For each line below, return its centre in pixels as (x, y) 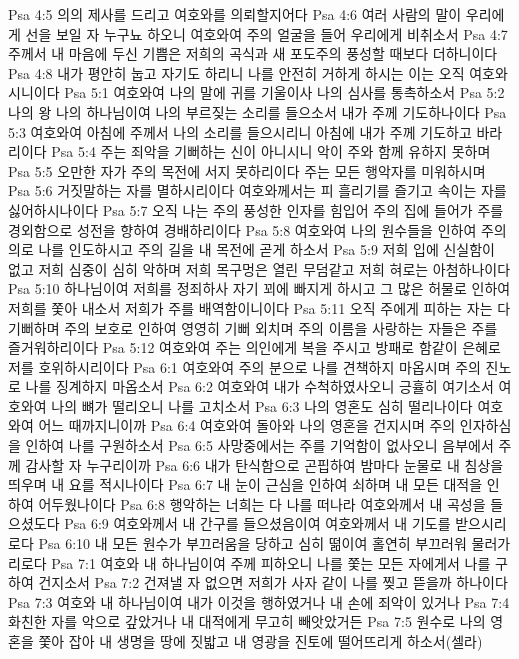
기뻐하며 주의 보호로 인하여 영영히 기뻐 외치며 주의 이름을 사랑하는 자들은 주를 (253, 327)
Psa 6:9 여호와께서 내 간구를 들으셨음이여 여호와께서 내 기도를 (257, 523)
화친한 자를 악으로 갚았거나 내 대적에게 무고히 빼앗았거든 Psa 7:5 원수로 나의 (247, 621)
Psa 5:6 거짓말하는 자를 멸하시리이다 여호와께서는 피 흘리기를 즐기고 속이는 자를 (257, 190)
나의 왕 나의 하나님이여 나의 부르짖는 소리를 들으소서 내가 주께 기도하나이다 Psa (257, 111)
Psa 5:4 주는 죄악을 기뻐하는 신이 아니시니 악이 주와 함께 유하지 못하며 (271, 151)
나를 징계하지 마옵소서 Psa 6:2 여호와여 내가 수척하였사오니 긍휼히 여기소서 (259, 386)
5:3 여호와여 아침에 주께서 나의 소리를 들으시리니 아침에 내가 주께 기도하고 (240, 131)
